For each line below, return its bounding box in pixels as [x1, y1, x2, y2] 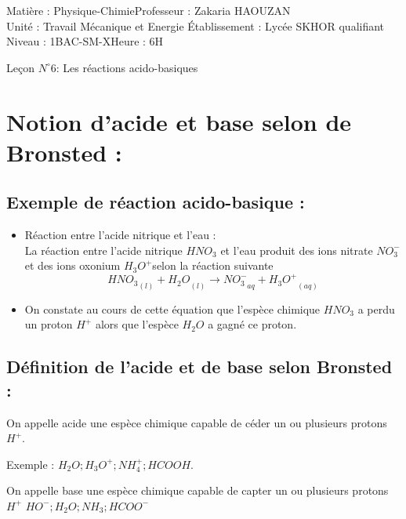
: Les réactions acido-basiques [56, 59, 198, 75]
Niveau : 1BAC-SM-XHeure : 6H [6, 33, 164, 49]
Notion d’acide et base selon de [6, 105, 352, 137]
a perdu [357, 300, 395, 317]
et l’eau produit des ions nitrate [220, 241, 373, 258]
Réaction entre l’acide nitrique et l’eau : [24, 227, 216, 243]
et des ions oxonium [24, 257, 121, 274]
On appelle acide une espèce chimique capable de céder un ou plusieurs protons [6, 414, 387, 430]
